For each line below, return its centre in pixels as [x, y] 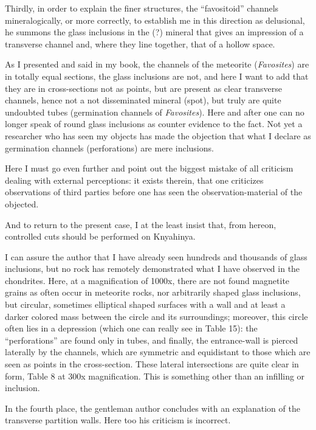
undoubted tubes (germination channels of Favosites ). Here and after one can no [155, 112]
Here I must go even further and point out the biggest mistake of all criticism [149, 168]
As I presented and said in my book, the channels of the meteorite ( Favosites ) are [157, 64]
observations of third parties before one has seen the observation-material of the [154, 192]
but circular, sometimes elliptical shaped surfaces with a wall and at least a [145, 304]
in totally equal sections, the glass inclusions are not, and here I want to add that [157, 76]
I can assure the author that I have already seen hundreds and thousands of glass [156, 256]
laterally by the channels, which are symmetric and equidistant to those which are [158, 352]
